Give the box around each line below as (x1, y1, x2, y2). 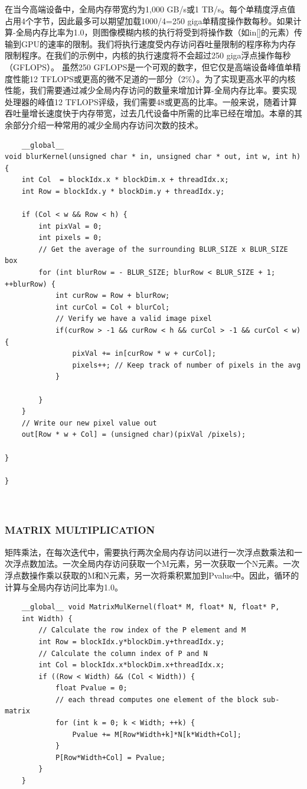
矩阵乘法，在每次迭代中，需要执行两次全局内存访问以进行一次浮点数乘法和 (5, 546, 294, 558)
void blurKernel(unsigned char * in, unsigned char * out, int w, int (5, 152, 288, 161)
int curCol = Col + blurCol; (55, 303, 170, 311)
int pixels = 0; (38, 233, 102, 242)
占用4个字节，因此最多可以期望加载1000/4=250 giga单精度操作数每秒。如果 (5, 14, 293, 27)
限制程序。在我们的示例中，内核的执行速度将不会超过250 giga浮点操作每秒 (5, 49, 291, 61)
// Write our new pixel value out (21, 418, 157, 427)
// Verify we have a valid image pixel (55, 314, 212, 323)
